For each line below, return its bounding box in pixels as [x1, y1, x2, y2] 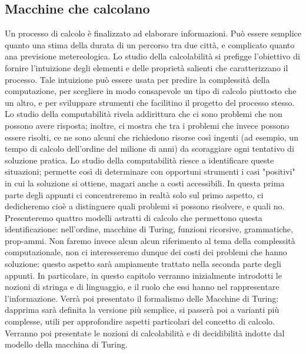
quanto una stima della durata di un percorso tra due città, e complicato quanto [5, 38, 295, 51]
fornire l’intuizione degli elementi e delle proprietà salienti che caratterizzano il [5, 61, 288, 74]
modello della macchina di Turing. [5, 338, 128, 350]
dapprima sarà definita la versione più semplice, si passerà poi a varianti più [5, 303, 280, 316]
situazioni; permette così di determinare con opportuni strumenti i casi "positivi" [5, 165, 295, 178]
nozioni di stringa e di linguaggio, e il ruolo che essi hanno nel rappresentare [5, 280, 280, 293]
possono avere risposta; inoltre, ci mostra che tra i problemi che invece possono [5, 119, 290, 131]
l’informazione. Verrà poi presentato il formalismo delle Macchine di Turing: [5, 292, 279, 304]
